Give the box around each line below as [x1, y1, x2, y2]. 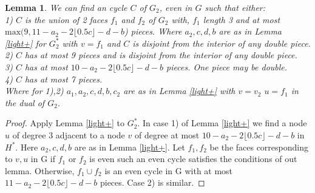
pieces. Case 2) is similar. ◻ [100, 176, 205, 189]
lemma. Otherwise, [5, 164, 75, 177]
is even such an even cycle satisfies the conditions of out [89, 152, 297, 165]
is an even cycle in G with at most [104, 164, 233, 177]
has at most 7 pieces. [24, 72, 103, 85]
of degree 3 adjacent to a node [12, 128, 125, 141]
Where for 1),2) [5, 84, 64, 97]
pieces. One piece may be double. [166, 60, 288, 73]
